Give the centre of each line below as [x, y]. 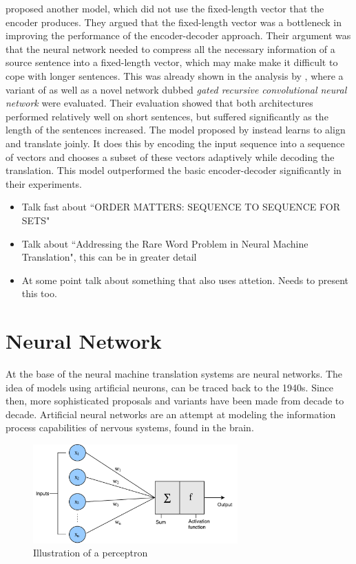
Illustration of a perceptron [91, 553]
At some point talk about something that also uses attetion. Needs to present [185, 280]
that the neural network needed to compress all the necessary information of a [170, 48]
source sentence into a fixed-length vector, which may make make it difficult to [172, 62]
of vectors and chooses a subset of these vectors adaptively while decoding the [170, 156]
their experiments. [44, 183]
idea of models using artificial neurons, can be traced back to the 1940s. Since [170, 387]
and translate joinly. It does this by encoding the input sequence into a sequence [175, 143]
